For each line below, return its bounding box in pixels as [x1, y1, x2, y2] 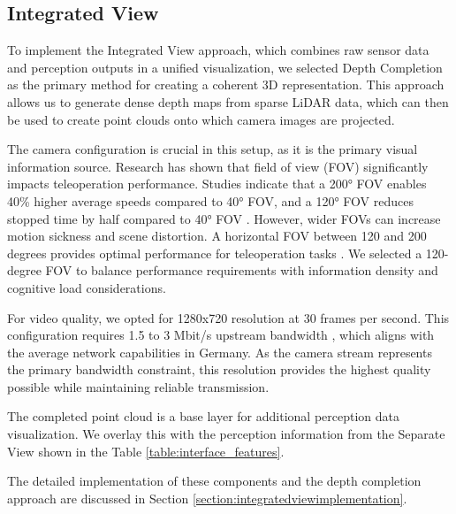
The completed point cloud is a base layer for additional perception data [7, 407, 400, 426]
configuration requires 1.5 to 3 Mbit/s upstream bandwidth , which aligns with [7, 326, 435, 344]
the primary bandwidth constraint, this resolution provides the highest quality [7, 360, 431, 379]
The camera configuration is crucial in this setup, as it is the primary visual [7, 140, 418, 158]
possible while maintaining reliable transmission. [7, 377, 270, 395]
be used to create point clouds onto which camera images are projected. [7, 110, 395, 128]
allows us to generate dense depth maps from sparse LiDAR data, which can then [7, 92, 449, 111]
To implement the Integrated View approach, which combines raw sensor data [7, 41, 429, 59]
